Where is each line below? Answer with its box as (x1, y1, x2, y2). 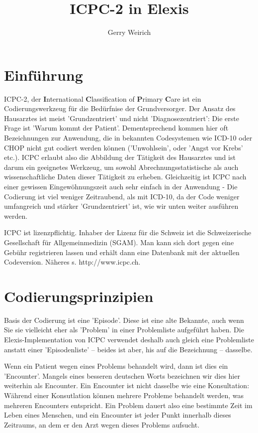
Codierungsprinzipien (4, 286, 154, 306)
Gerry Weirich (107, 27, 151, 37)
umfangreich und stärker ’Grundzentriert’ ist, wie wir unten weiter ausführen (4, 201, 239, 211)
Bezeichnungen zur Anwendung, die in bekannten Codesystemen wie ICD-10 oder (4, 133, 253, 143)
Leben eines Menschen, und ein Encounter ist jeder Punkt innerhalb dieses (4, 410, 231, 420)
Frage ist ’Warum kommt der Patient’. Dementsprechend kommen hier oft (4, 123, 229, 133)
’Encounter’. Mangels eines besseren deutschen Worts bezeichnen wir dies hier (4, 370, 240, 381)
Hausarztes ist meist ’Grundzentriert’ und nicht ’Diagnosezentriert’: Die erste (4, 113, 239, 123)
